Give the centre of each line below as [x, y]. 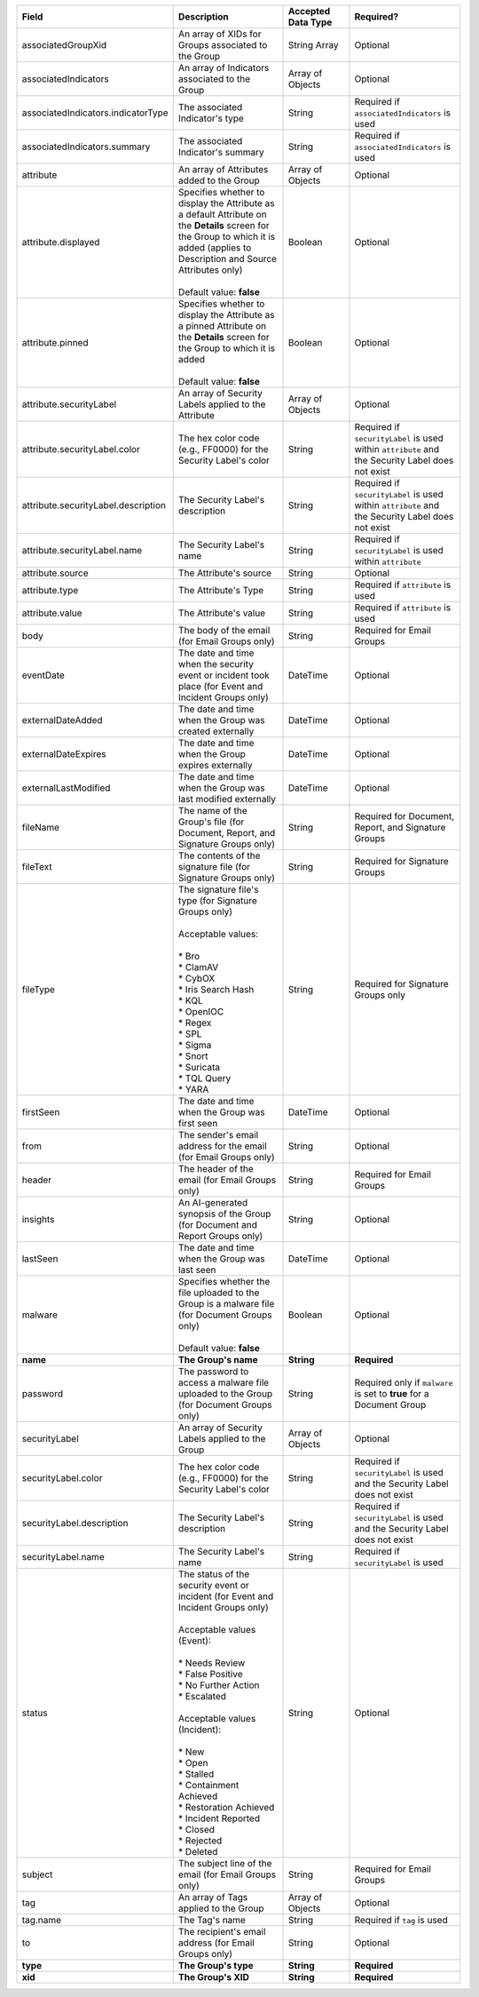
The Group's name [218, 1360]
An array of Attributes [223, 169]
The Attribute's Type [221, 590]
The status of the [214, 1574]
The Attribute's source [225, 573]
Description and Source [228, 259]
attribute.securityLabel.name [82, 550]
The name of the [212, 811]
